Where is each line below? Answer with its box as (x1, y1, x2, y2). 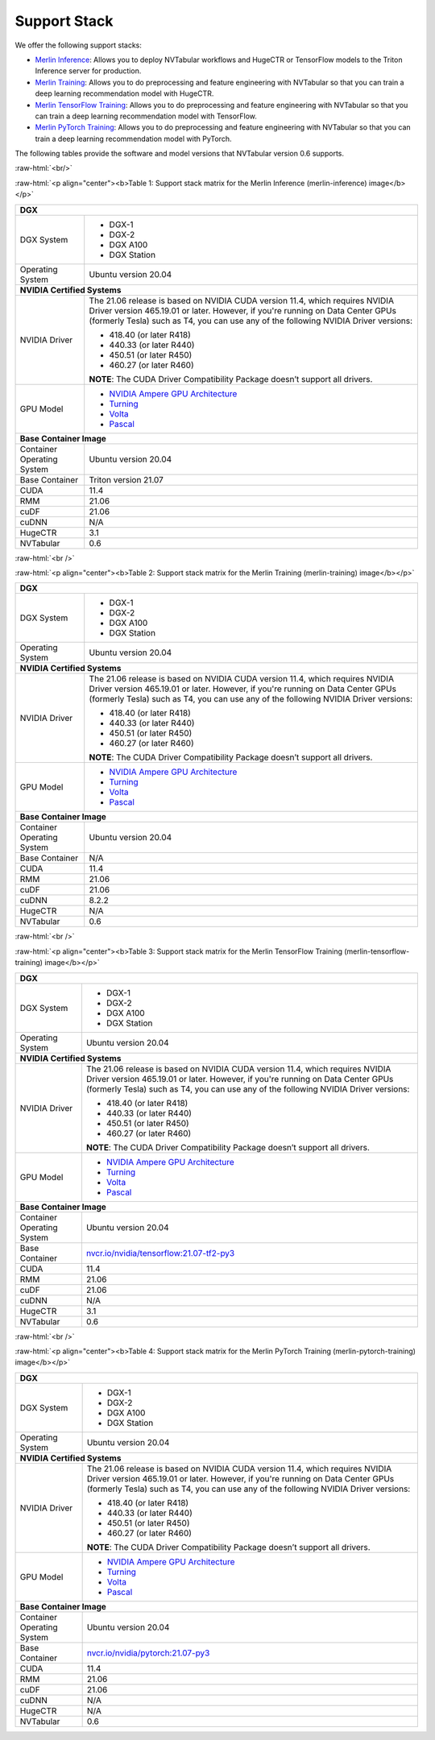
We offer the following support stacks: (14, 40, 143, 50)
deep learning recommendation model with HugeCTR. (35, 89, 214, 98)
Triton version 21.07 (89, 474, 164, 485)
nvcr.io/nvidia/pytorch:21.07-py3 (86, 1647, 210, 1659)
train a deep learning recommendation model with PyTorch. (35, 134, 232, 143)
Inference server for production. (35, 66, 142, 76)
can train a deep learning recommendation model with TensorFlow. (35, 111, 258, 121)
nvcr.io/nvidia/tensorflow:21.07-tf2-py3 (85, 1247, 235, 1258)
